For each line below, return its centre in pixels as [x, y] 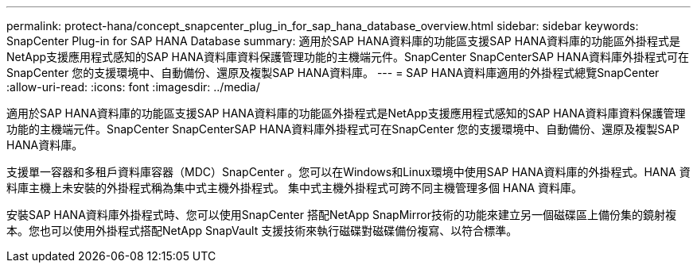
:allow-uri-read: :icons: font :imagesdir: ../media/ [133, 87]
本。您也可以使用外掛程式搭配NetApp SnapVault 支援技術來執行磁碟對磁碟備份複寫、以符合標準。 [262, 231]
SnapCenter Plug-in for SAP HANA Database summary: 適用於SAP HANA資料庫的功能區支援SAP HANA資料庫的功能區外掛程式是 [343, 41]
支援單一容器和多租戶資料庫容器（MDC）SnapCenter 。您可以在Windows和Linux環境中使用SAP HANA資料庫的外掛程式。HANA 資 [348, 172]
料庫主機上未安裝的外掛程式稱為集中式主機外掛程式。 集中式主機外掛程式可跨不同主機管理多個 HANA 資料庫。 [295, 188]
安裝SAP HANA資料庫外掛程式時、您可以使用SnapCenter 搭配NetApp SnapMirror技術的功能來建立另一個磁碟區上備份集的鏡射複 [341, 215]
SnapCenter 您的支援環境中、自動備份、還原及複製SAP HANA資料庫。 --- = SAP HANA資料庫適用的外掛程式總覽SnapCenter [333, 73]
